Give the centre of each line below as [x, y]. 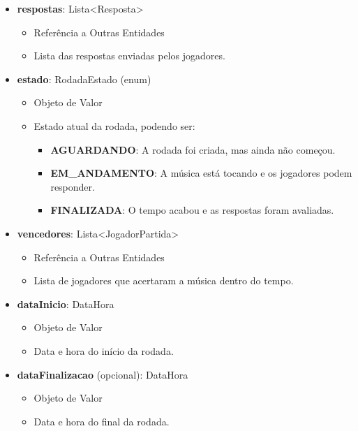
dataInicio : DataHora [66, 304]
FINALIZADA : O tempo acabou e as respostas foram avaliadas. [192, 210]
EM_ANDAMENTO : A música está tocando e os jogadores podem [201, 173]
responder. [73, 186]
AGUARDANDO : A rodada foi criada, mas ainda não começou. [193, 149]
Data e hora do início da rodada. [104, 350]
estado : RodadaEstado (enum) [84, 79]
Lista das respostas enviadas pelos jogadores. [129, 56]
